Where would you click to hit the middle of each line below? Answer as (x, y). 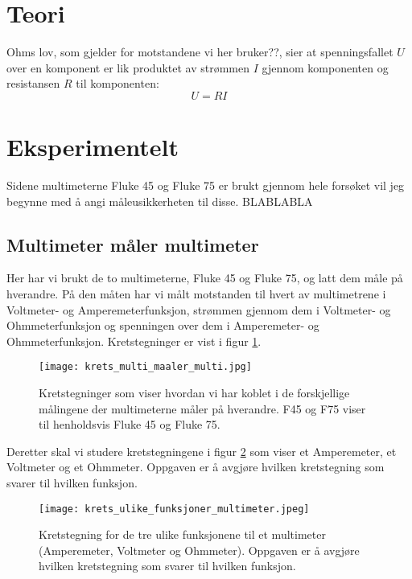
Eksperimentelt (93, 147)
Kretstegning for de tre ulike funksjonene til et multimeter (182, 534)
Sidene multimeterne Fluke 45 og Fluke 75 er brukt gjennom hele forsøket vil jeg (206, 185)
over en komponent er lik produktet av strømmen (128, 67)
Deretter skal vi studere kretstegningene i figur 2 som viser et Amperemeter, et (202, 451)
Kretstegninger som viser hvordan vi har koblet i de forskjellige (194, 393)
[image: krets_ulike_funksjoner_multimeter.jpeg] (174, 509)
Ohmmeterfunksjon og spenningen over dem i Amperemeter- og (163, 325)
